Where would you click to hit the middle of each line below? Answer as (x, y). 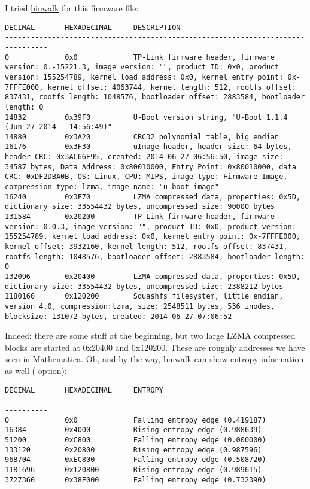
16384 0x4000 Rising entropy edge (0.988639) (133, 430)
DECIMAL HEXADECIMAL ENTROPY (84, 390)
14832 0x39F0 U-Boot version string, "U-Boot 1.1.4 (146, 117)
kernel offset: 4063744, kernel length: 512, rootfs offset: (172, 87)
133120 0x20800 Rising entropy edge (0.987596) (133, 450)
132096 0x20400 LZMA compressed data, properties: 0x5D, (153, 277)
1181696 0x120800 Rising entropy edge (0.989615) (133, 470)
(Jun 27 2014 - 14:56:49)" (58, 127)
